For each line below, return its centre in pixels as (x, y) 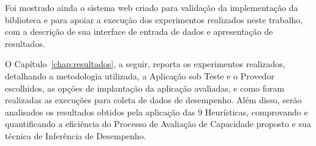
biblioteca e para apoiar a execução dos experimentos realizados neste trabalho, (154, 19)
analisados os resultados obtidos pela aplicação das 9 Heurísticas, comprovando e (156, 111)
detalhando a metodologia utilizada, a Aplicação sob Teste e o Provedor (140, 75)
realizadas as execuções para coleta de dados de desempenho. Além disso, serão (153, 100)
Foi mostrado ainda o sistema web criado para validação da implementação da (152, 7)
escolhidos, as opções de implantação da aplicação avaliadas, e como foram (145, 88)
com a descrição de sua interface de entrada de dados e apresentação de (139, 31)
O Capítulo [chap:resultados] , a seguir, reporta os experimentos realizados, (145, 64)
